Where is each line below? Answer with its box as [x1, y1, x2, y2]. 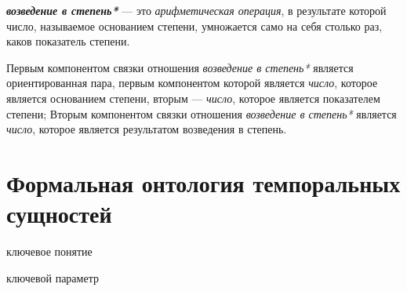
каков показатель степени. [6, 33, 130, 49]
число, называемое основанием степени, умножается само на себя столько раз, [6, 17, 383, 34]
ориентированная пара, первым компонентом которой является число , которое [6, 75, 378, 91]
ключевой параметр [6, 269, 99, 286]
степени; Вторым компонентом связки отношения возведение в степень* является [6, 105, 397, 122]
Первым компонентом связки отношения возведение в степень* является [6, 59, 354, 75]
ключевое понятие [6, 243, 93, 260]
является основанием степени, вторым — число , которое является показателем [6, 89, 380, 106]
